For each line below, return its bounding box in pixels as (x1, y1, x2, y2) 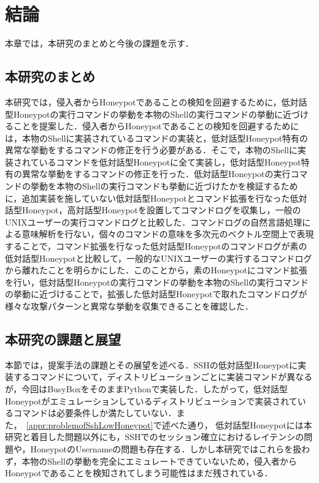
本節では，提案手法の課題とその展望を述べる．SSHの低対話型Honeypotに (5, 358, 298, 371)
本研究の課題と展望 (5, 330, 121, 348)
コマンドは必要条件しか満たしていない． (13, 406, 177, 419)
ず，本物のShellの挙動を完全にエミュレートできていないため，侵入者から (5, 454, 297, 467)
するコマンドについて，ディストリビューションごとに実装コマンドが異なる (13, 370, 313, 383)
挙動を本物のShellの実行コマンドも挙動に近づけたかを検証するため (30, 180, 298, 192)
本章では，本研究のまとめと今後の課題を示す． (5, 37, 194, 50)
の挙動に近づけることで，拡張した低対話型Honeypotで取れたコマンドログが (5, 287, 307, 300)
